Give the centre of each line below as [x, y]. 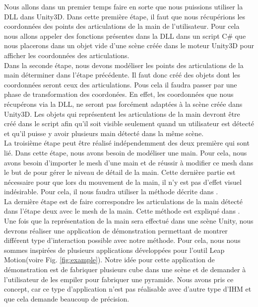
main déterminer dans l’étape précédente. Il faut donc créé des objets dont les [122, 75]
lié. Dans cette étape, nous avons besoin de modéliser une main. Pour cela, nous [126, 152]
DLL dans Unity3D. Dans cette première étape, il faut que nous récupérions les [125, 16]
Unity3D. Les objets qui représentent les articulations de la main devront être [122, 114]
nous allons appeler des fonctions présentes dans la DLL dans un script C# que [125, 36]
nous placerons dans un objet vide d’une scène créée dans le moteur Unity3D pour [129, 45]
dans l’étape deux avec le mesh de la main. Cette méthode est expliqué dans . [122, 211]
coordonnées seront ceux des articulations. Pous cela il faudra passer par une [121, 84]
